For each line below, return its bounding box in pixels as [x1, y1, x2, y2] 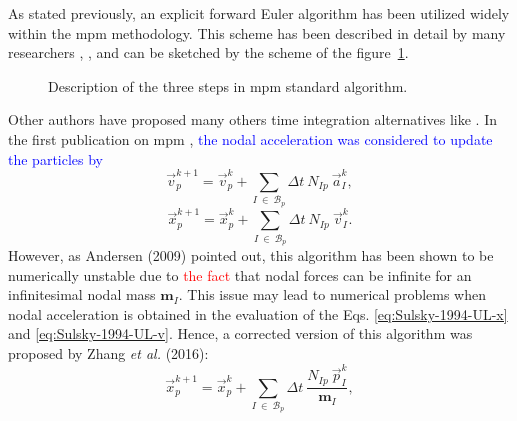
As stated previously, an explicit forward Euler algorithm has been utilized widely [8, 3, 510, 23]
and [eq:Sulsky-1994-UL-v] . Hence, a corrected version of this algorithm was [8, 323, 473, 344]
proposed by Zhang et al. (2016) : [8, 343, 209, 364]
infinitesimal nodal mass [8, 284, 156, 305]
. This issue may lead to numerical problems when [178, 284, 486, 305]
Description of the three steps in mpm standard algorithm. [48, 75, 408, 96]
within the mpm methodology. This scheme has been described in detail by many [8, 22, 506, 43]
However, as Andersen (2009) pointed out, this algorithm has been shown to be [8, 245, 494, 266]
